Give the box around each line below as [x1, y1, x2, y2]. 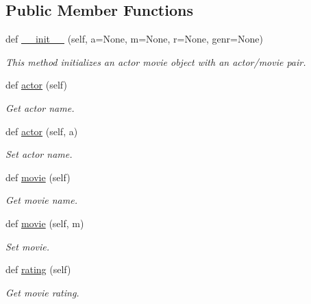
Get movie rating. [5, 285, 79, 299]
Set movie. [5, 239, 50, 253]
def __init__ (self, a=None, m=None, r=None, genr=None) [5, 32, 263, 46]
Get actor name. [5, 100, 75, 115]
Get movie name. [5, 193, 77, 207]
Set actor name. [5, 147, 73, 161]
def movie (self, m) [5, 215, 84, 230]
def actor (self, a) [5, 124, 78, 138]
